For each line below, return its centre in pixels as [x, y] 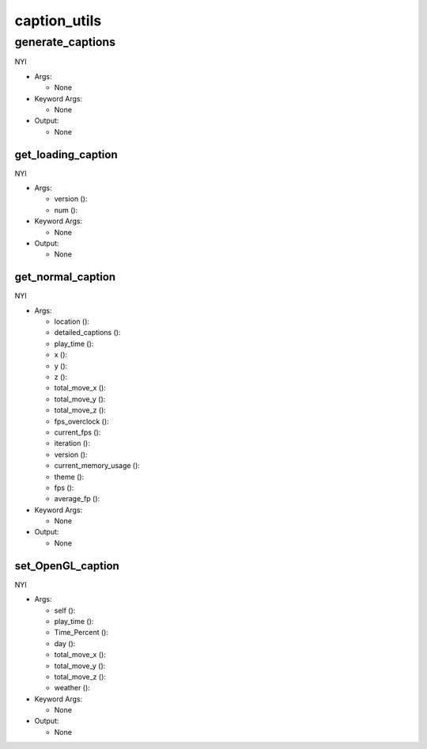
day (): [65, 643]
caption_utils [58, 21]
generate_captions [65, 42]
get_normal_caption [65, 277]
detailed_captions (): [87, 333]
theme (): [69, 477]
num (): [66, 210]
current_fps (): [77, 432]
